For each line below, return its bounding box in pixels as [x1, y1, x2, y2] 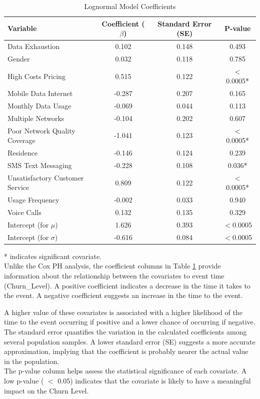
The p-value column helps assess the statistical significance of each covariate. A [4, 365, 247, 376]
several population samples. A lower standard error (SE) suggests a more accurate [4, 336, 255, 346]
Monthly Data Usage [7, 100, 71, 110]
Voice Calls [7, 207, 41, 217]
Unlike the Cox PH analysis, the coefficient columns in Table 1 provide [4, 260, 221, 271]
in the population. [4, 355, 59, 366]
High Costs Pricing [7, 70, 65, 81]
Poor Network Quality [7, 125, 75, 135]
